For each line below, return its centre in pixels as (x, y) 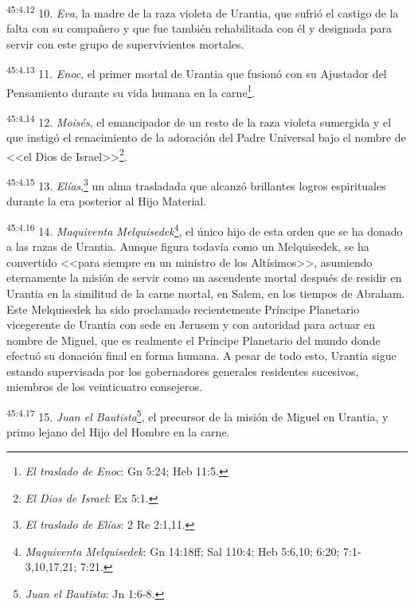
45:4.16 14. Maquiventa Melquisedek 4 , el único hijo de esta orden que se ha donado (205, 229)
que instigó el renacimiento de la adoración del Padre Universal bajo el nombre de (206, 137)
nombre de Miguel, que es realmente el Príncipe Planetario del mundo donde (193, 340)
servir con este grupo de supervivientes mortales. (125, 43)
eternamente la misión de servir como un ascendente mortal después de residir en (204, 278)
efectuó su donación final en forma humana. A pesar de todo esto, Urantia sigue (201, 356)
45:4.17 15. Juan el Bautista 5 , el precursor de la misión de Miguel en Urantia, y (197, 415)
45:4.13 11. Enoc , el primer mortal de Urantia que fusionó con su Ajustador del (197, 72)
